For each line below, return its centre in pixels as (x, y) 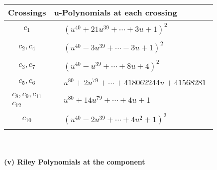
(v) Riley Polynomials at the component (75, 162)
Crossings (27, 12)
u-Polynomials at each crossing (115, 12)
